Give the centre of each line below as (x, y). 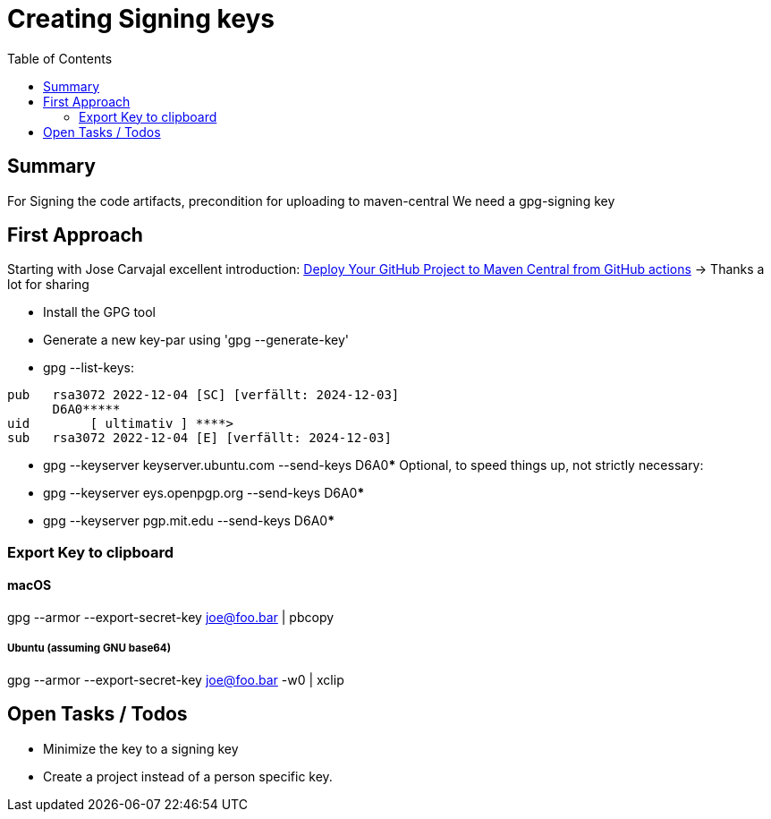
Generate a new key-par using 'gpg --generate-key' (196, 340)
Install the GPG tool (99, 312)
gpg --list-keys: (89, 368)
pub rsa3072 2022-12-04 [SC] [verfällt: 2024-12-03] (203, 395)
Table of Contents (60, 58)
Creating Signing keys (141, 19)
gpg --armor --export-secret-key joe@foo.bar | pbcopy (171, 618)
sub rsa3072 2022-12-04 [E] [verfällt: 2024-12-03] (199, 438)
